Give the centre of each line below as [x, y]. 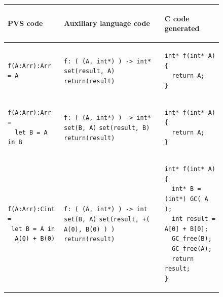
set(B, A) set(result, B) [107, 128]
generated [182, 28]
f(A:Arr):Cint [31, 209]
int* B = [187, 189]
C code [177, 18]
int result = [194, 219]
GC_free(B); [192, 239]
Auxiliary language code [107, 23]
